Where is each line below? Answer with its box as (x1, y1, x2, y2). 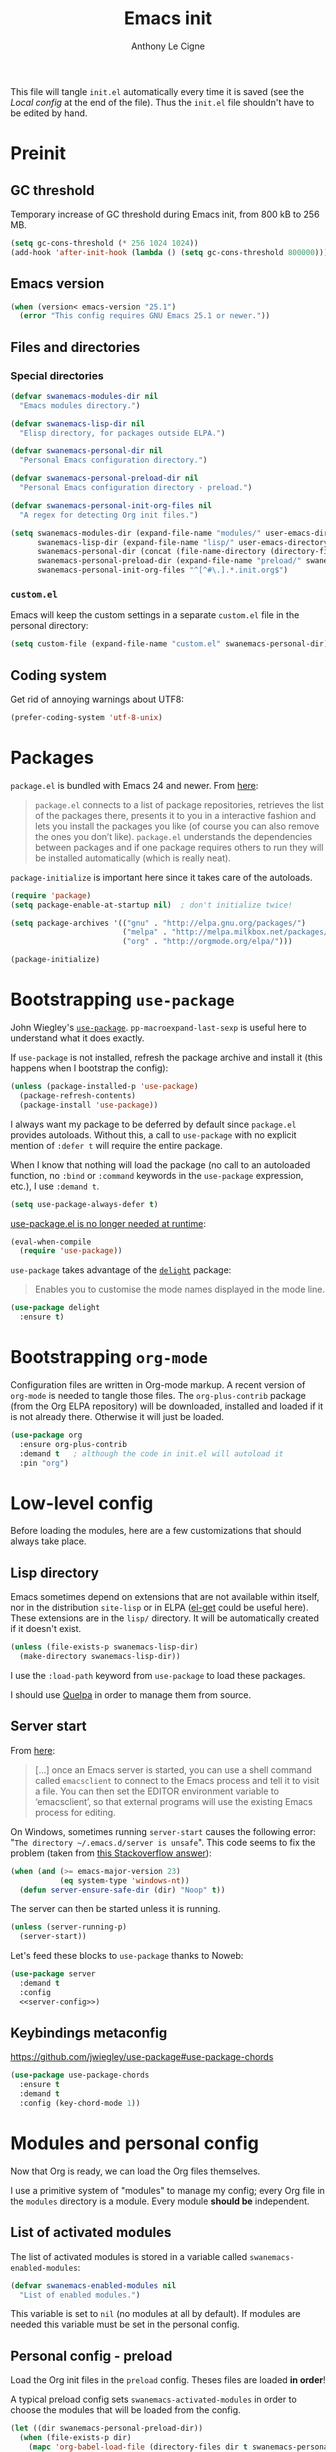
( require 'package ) (10, 890, 92, 901)
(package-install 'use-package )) (19, 1100, 159, 1110)
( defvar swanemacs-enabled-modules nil (10, 2280, 177, 2291)
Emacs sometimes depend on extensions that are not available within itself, (10, 1591, 320, 1603)
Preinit (10, 142, 67, 165)
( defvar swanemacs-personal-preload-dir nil (10, 473, 199, 484)
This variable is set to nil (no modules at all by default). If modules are (10, 2308, 301, 2320)
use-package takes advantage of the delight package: (10, 1264, 232, 1276)
